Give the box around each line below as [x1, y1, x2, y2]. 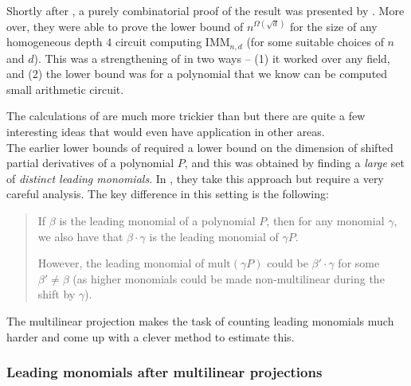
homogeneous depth [6, 33, 103, 50]
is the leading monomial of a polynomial [59, 212, 256, 228]
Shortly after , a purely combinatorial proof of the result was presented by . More [6, 2, 405, 18]
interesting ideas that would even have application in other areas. [6, 123, 325, 140]
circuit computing [115, 33, 202, 50]
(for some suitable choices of [246, 33, 384, 50]
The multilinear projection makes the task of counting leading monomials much [6, 312, 394, 329]
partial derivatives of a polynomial [6, 154, 174, 171]
